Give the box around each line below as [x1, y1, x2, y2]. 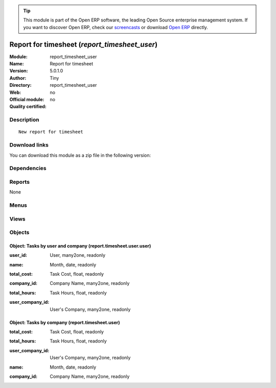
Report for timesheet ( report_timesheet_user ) [9, 40, 158, 48]
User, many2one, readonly [50, 252, 106, 258]
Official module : [9, 96, 44, 103]
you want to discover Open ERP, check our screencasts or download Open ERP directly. [23, 24, 208, 30]
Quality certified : [9, 104, 47, 110]
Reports [9, 178, 30, 185]
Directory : [9, 82, 32, 88]
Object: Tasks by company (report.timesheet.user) [9, 319, 120, 325]
